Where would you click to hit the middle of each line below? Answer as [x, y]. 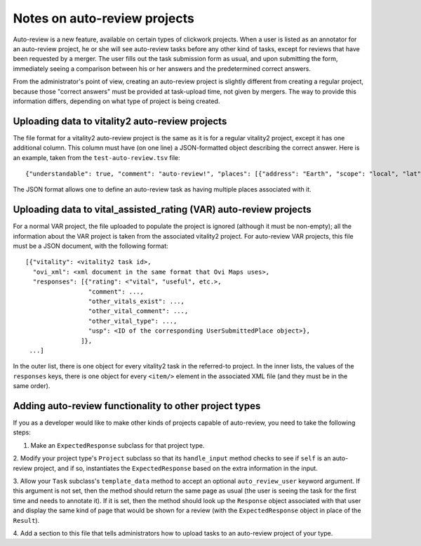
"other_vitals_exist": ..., [136, 301]
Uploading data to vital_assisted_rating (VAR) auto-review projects [162, 209]
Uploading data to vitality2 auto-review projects [120, 121]
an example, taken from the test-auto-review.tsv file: [96, 157]
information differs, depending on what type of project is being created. [116, 101]
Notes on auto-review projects [103, 18]
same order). [32, 386]
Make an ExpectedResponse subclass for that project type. [118, 445]
